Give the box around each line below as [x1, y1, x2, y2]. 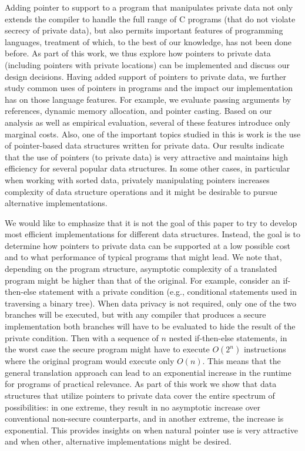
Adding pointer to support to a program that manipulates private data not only [5, 1, 293, 13]
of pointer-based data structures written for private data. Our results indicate [5, 139, 284, 152]
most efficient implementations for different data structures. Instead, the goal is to [5, 228, 301, 240]
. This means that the [202, 355, 281, 367]
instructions [243, 343, 286, 355]
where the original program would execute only [5, 355, 175, 367]
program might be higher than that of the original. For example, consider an [5, 274, 280, 286]
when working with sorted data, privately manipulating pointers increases [5, 173, 270, 186]
